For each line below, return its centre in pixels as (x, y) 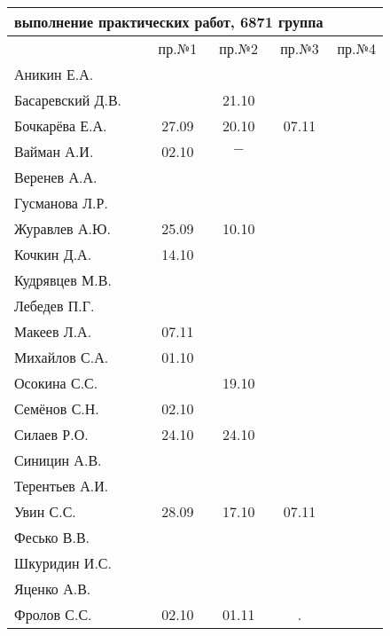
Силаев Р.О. (51, 434)
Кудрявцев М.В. (63, 280)
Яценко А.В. (53, 589)
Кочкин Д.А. (53, 254)
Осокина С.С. (56, 383)
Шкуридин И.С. (63, 563)
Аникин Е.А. (54, 74)
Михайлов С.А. (62, 357)
